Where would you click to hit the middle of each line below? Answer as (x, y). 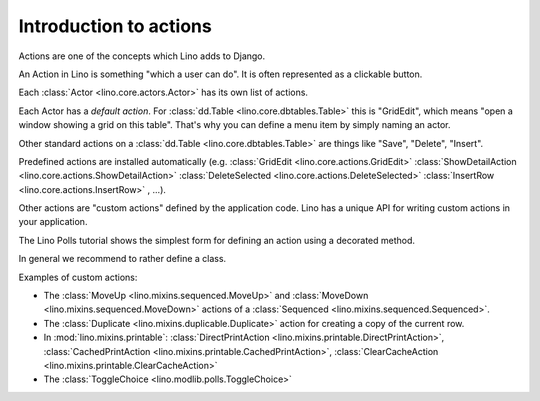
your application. (53, 222)
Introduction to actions (115, 26)
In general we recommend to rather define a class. (122, 259)
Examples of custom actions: (78, 277)
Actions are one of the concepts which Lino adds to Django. (142, 56)
